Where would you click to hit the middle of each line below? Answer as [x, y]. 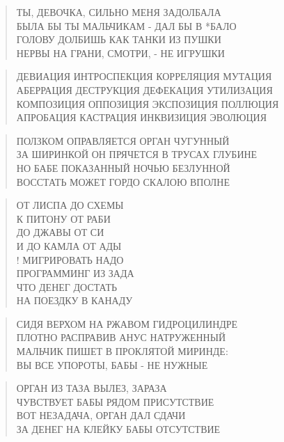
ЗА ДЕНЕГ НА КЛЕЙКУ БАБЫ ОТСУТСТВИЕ [118, 429]
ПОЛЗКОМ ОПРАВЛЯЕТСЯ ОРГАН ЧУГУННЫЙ [123, 140]
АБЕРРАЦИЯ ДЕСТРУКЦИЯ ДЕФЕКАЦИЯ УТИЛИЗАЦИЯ [144, 89]
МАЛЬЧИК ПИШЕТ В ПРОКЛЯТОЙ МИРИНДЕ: [122, 351]
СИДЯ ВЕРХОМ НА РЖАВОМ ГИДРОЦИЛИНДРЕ [127, 323]
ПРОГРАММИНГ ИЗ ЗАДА [75, 273]
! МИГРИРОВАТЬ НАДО [70, 259]
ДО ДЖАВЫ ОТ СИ [60, 232]
